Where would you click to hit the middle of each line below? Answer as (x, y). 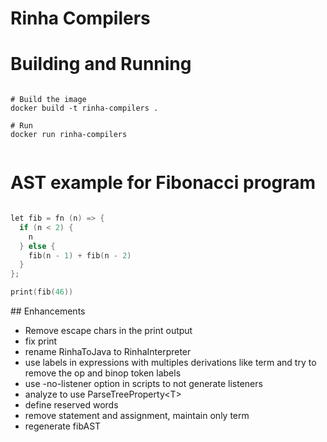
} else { (37, 246)
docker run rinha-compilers (69, 135)
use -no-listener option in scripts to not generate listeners (143, 384)
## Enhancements (48, 311)
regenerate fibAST (63, 426)
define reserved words (71, 405)
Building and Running (101, 64)
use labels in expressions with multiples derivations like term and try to (170, 363)
